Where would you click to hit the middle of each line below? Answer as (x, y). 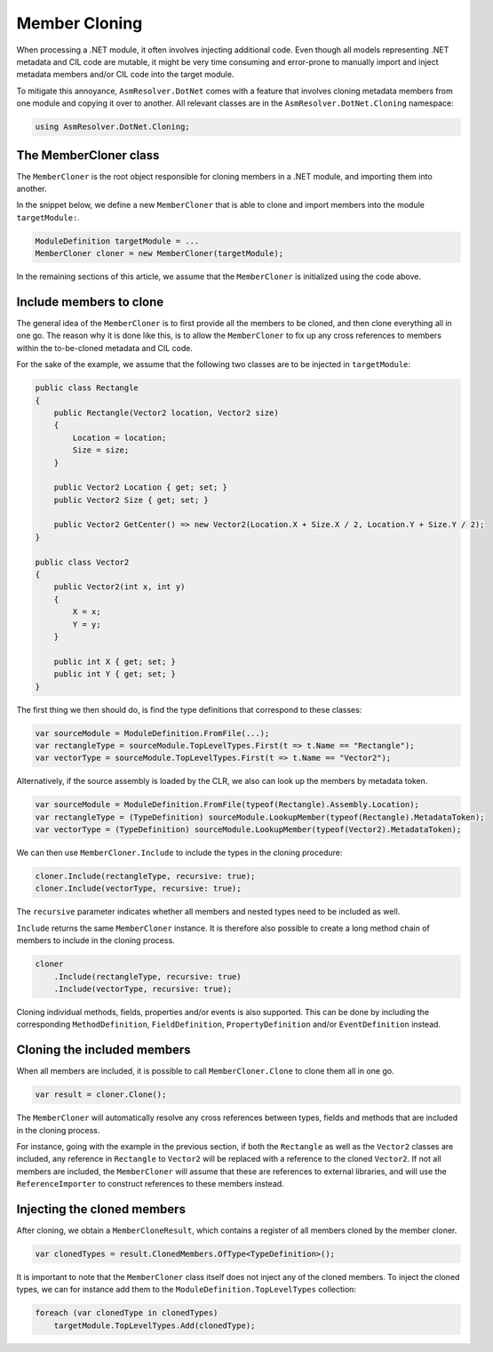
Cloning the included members (103, 1050)
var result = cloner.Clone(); (101, 1095)
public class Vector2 (82, 562)
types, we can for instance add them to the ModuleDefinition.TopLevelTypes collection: (187, 1290)
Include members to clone (90, 302)
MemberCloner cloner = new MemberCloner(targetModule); (159, 254)
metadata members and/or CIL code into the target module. (125, 75)
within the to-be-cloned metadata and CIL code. (104, 348)
